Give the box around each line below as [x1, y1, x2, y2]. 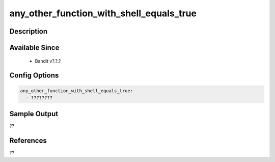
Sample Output [9, 110, 59, 118]
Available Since [9, 43, 60, 52]
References [9, 137, 47, 145]
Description [9, 27, 48, 36]
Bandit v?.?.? [35, 58, 61, 64]
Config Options [9, 71, 59, 80]
